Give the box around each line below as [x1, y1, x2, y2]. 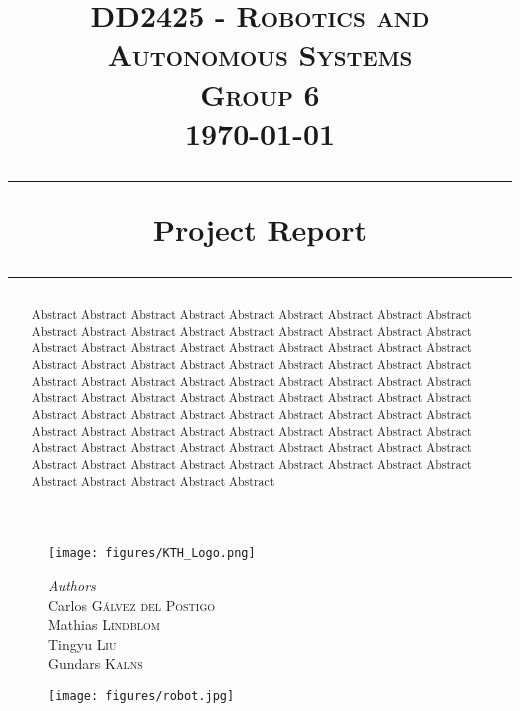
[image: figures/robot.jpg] [48, 688, 235, 703]
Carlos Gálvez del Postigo [48, 594, 216, 615]
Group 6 [200, 73, 320, 114]
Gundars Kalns [48, 653, 143, 674]
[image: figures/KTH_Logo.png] [48, 546, 256, 561]
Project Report [152, 208, 367, 249]
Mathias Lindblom [48, 614, 160, 635]
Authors [48, 575, 96, 595]
